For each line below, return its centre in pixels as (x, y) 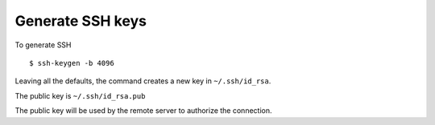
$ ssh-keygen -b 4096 (72, 63)
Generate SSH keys (81, 21)
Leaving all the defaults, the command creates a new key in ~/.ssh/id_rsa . (143, 81)
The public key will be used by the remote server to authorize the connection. (143, 111)
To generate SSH (43, 45)
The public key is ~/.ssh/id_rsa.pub (80, 95)
